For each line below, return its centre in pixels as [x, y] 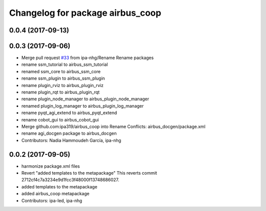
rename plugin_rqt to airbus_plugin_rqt [61, 92]
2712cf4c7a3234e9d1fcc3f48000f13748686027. [70, 180]
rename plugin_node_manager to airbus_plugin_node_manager [85, 99]
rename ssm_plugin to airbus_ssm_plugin [63, 78]
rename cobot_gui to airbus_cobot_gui [60, 120]
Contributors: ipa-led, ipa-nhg [52, 200]
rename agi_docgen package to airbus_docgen [69, 133]
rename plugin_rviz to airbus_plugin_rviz [62, 85]
